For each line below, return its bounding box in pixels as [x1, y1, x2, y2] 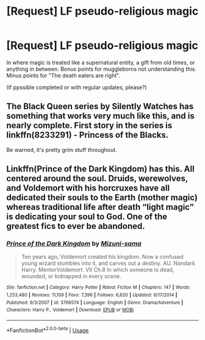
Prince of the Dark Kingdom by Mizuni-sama [6, 239, 142, 248]
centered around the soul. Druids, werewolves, [6, 173, 188, 184]
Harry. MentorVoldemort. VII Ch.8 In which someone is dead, [21, 266, 174, 273]
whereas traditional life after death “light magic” [6, 202, 194, 212]
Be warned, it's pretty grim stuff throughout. [6, 146, 117, 153]
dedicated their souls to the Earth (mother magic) [6, 192, 198, 203]
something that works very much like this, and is [6, 111, 195, 121]
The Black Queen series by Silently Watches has [6, 101, 194, 112]
